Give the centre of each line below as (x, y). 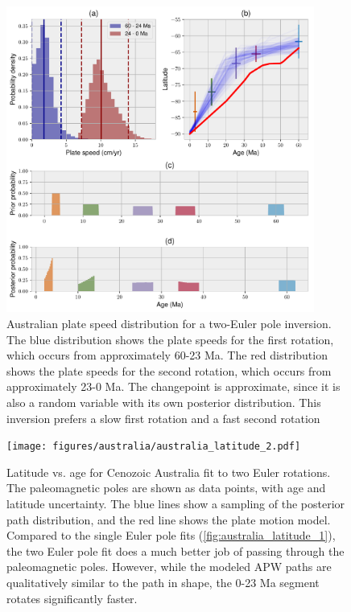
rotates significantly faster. (72, 598)
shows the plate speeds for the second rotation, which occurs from (169, 370)
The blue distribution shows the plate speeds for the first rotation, (170, 339)
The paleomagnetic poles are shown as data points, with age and (166, 488)
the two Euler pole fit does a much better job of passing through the (175, 550)
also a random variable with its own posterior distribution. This (164, 403)
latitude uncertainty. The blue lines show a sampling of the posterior (176, 504)
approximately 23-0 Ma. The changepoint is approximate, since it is (173, 386)
